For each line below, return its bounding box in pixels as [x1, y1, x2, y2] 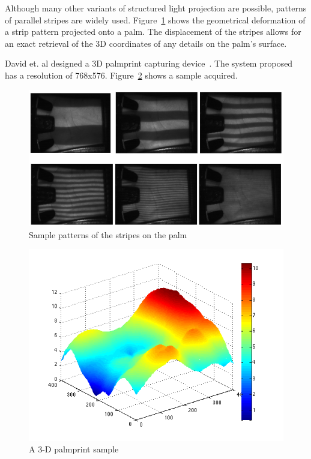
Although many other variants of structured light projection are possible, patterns [5, 2, 307, 14]
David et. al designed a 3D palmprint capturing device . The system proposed [5, 57, 293, 70]
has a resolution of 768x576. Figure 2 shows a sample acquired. [5, 68, 238, 81]
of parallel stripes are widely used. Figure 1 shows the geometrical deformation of [5, 13, 306, 26]
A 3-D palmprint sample [29, 443, 119, 455]
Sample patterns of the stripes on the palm [29, 228, 187, 241]
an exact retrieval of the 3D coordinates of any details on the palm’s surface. [5, 37, 287, 49]
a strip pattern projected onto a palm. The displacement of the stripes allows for [5, 25, 301, 38]
